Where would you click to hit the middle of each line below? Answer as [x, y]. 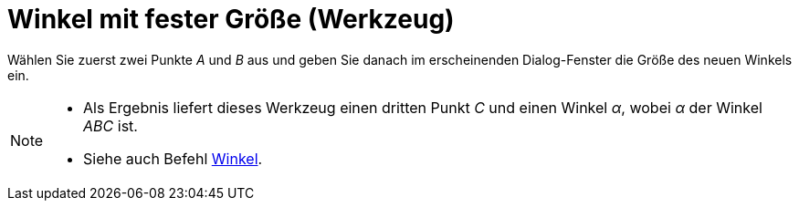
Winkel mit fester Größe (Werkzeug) [231, 19]
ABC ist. [110, 125]
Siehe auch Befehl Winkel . [173, 158]
